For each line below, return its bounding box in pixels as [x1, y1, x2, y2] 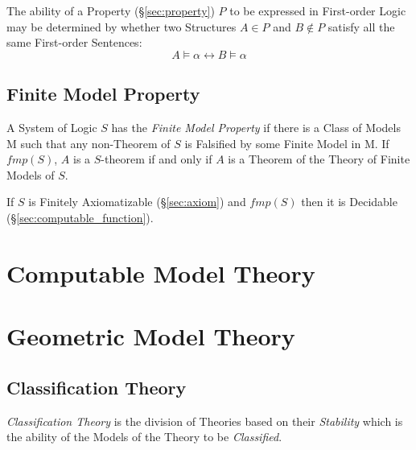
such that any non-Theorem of [20, 134, 171, 151]
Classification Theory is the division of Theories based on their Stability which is [6, 412, 403, 429]
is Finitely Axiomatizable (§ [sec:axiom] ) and [28, 193, 246, 210]
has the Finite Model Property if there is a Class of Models [111, 118, 401, 135]
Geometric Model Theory [6, 320, 295, 353]
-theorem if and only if [101, 151, 212, 167]
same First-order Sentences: [6, 34, 142, 51]
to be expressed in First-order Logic [229, 2, 406, 19]
